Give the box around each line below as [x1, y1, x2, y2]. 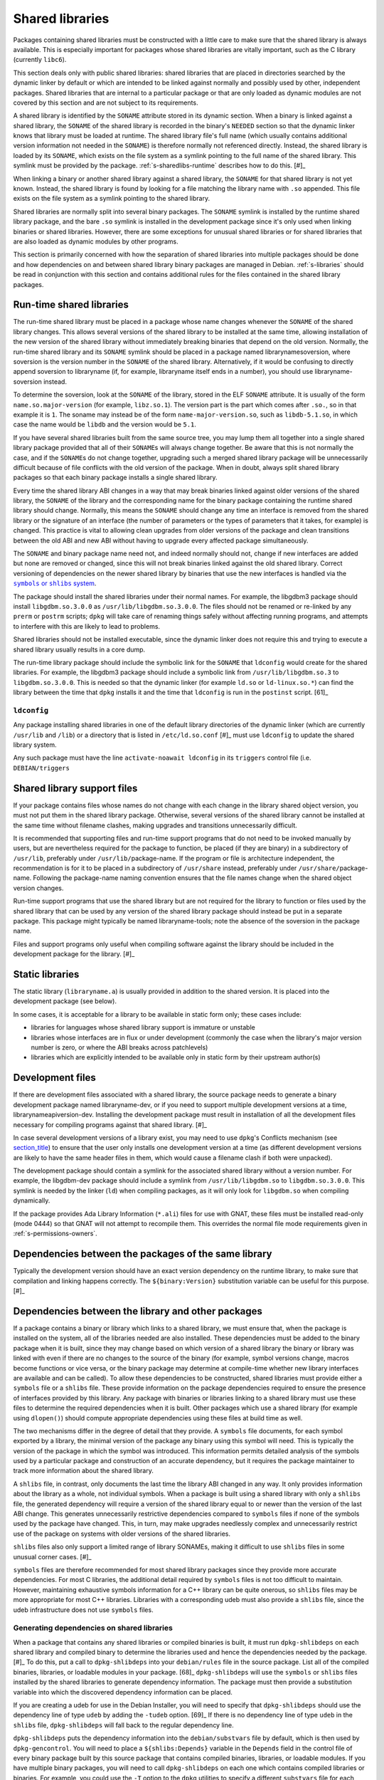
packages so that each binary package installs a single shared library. [13, 473, 218, 482]
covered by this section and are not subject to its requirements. [13, 98, 198, 107]
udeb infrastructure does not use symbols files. [13, 1606, 154, 1614]
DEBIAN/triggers [13, 764, 70, 772]
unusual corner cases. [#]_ [13, 1552, 92, 1561]
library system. [13, 740, 57, 749]
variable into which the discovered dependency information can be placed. [13, 1687, 233, 1696]
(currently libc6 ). [13, 56, 67, 64]
